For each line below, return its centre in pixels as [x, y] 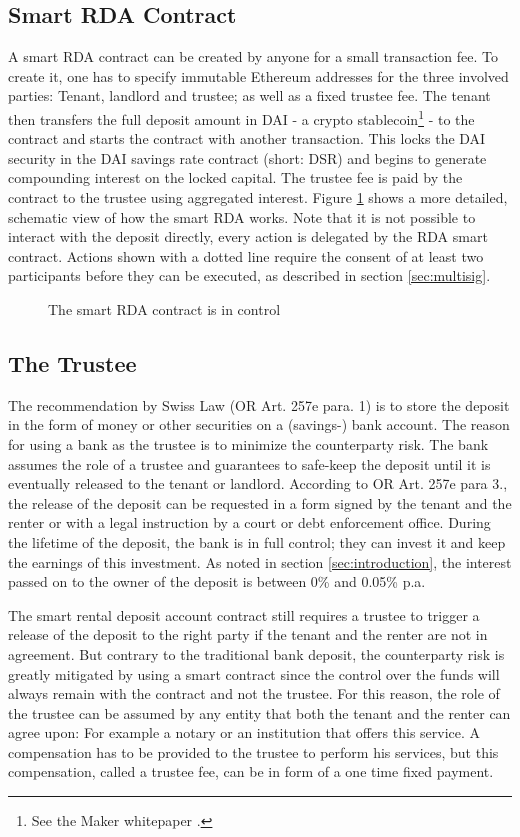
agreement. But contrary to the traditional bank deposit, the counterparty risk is [256, 653]
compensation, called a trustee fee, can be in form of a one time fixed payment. [251, 771]
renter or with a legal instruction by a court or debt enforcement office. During [249, 522]
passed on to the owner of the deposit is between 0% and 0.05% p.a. [217, 581]
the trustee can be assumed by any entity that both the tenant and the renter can [259, 712]
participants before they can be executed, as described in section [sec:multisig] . [249, 275]
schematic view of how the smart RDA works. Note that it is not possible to [242, 216]
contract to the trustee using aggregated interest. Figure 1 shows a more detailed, [258, 197]
